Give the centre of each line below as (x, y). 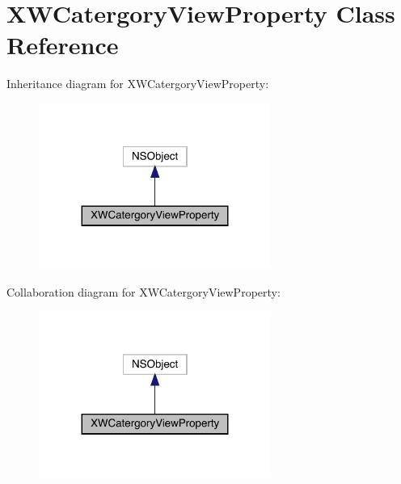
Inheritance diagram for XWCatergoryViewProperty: (138, 84)
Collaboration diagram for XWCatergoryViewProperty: (144, 291)
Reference (63, 45)
